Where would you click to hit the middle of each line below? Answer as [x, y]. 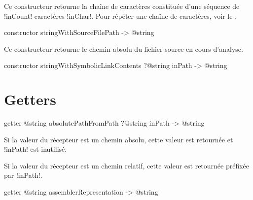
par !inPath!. [23, 175]
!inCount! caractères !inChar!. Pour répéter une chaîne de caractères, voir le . [121, 16]
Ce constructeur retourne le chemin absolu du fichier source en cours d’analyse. [124, 49]
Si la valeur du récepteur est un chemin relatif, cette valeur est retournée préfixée [127, 165]
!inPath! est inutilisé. [36, 149]
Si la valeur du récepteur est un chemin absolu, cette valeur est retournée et [119, 139]
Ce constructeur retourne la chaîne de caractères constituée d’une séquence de [122, 6]
